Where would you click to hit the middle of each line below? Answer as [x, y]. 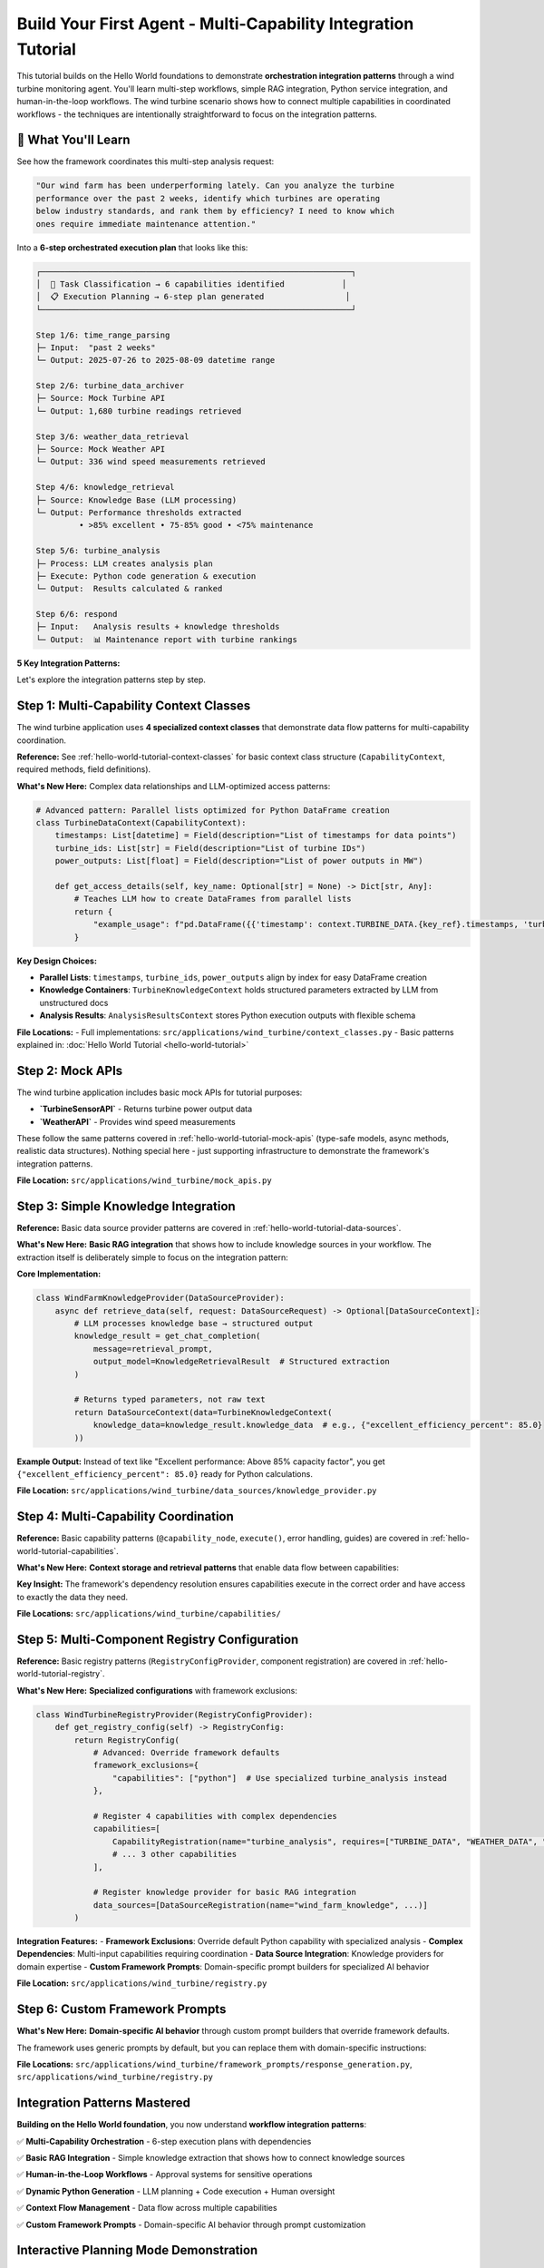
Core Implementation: [59, 1274]
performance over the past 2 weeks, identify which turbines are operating [208, 198]
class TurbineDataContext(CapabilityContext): [141, 823]
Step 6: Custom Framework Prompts [121, 2009]
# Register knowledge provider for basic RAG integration [225, 1892]
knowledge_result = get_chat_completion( [167, 1336]
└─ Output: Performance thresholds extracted [139, 512]
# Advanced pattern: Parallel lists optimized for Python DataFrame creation [213, 810]
